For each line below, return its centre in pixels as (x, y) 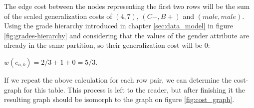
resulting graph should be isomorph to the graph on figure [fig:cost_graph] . (119, 99)
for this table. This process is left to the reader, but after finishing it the (134, 89)
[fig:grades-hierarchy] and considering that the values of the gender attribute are (127, 35)
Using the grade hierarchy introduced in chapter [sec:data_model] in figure (119, 26)
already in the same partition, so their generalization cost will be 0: (107, 45)
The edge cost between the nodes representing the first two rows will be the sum (127, 6)
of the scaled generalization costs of (58, 16)
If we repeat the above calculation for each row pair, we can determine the (118, 79)
